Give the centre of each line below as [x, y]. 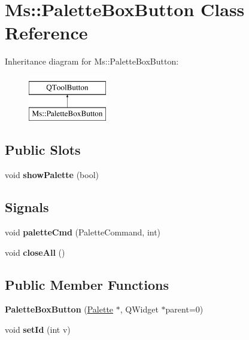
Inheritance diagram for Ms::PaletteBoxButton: [92, 61]
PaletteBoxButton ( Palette [59, 309]
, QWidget [139, 309]
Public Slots [43, 150]
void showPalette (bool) [52, 175]
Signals [27, 207]
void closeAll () [35, 252]
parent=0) [184, 309]
